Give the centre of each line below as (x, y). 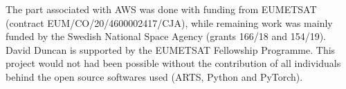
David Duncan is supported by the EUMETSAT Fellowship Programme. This (171, 49)
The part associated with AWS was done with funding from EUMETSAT (161, 9)
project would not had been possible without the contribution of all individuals (173, 63)
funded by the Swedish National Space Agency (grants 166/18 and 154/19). (166, 36)
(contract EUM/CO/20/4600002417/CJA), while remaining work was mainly (169, 22)
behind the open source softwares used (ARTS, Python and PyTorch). (154, 76)
